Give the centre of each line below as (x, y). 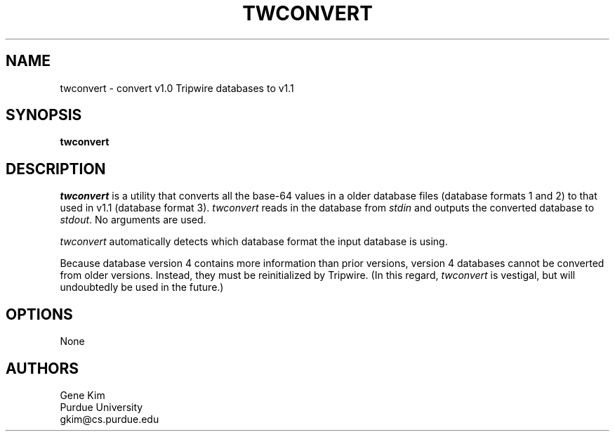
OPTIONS (39, 314)
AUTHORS (42, 368)
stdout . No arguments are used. (133, 220)
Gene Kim (82, 395)
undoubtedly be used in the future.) (142, 287)
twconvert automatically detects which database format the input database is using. (254, 242)
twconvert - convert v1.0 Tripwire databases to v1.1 (177, 88)
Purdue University (101, 407)
